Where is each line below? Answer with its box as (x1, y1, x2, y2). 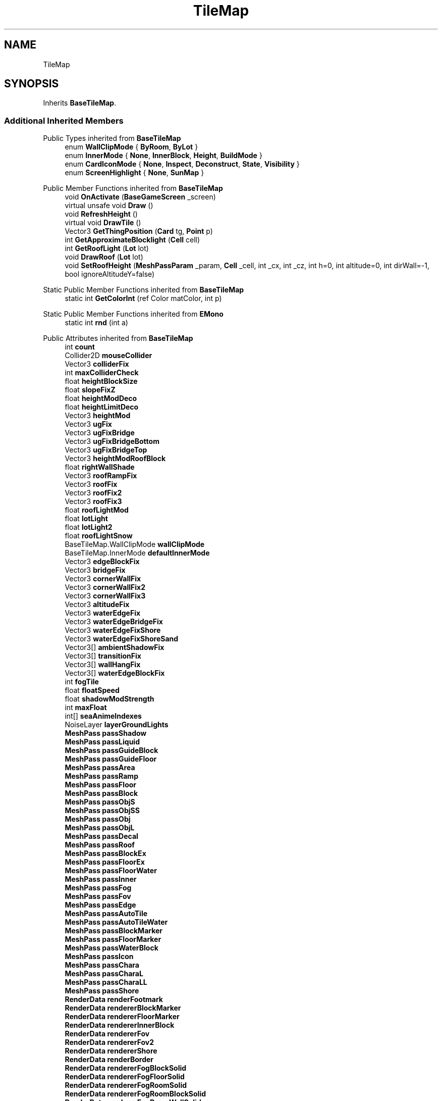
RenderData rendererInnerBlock (65, 1021, 175, 1030)
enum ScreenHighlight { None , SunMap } (65, 168, 204, 177)
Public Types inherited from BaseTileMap (43, 134, 181, 143)
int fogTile (65, 677, 99, 686)
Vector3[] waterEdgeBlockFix (65, 669, 165, 678)
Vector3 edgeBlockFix (65, 557, 140, 566)
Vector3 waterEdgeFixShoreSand (65, 634, 179, 643)
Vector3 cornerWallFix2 (65, 583, 145, 592)
